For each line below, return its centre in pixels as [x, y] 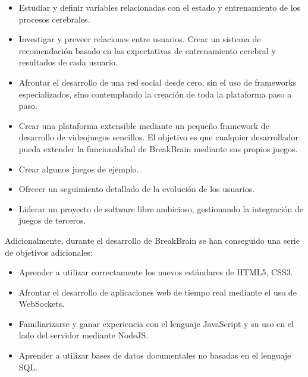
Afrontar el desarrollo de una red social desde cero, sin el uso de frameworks [158, 82]
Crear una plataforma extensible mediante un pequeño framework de [144, 125]
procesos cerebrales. [54, 19]
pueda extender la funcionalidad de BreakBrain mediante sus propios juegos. [158, 148]
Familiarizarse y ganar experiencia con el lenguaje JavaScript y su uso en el [156, 323]
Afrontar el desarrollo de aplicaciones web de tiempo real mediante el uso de [158, 292]
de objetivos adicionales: [49, 252]
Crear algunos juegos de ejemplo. [79, 169]
